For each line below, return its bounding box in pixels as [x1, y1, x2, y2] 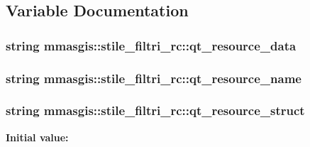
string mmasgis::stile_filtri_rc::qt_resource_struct [6, 102, 305, 119]
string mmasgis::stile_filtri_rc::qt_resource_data [6, 36, 297, 54]
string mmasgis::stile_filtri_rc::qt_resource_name [6, 69, 301, 87]
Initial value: [6, 129, 69, 144]
